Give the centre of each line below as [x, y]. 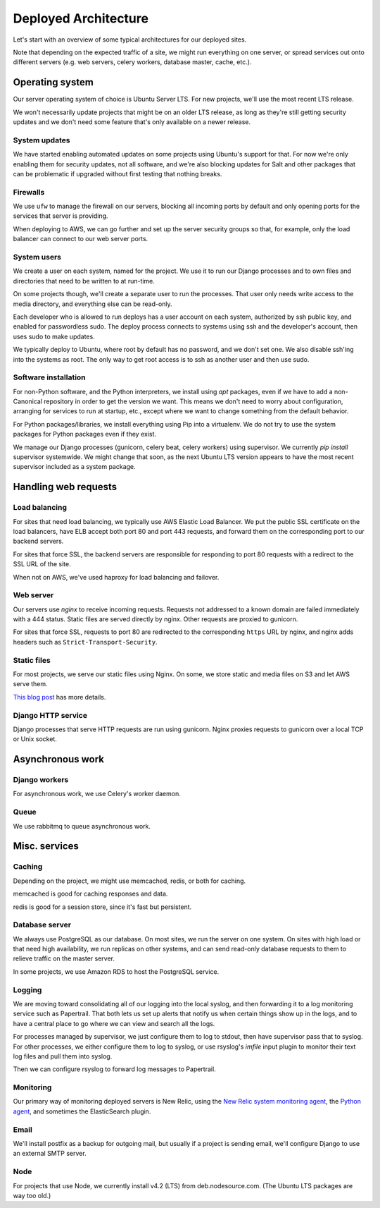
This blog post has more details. [59, 697]
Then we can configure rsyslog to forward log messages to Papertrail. [114, 1069]
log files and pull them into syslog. [63, 1056]
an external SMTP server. [50, 1154]
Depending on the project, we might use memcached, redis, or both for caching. [129, 881]
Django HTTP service [50, 715]
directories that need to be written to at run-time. [84, 281]
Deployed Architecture [81, 18]
